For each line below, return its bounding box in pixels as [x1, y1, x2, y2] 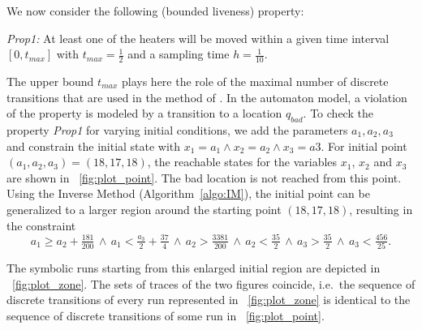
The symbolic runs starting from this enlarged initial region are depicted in [6, 259, 381, 276]
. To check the [303, 105, 373, 122]
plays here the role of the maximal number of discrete [121, 73, 389, 90]
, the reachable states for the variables [147, 153, 338, 170]
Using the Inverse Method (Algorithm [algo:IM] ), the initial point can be [6, 185, 370, 202]
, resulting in [349, 200, 413, 217]
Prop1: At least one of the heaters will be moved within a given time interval [6, 29, 390, 46]
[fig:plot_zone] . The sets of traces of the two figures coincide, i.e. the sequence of [12, 275, 416, 292]
